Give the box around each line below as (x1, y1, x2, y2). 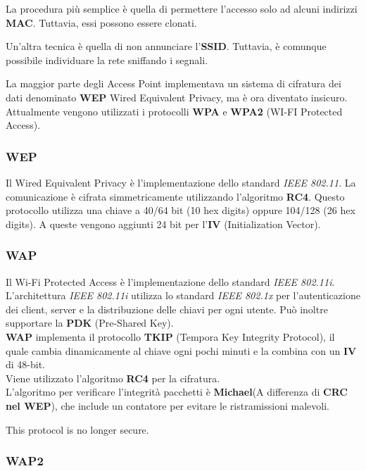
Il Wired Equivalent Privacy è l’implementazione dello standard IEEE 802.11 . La (6, 175, 356, 189)
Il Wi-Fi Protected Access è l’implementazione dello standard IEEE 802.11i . (6, 274, 335, 289)
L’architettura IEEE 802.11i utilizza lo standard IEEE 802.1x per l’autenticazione (6, 288, 360, 303)
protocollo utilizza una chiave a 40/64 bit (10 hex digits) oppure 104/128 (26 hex (6, 203, 355, 218)
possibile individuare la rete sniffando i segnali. (6, 52, 208, 67)
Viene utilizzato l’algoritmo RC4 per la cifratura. (6, 370, 220, 385)
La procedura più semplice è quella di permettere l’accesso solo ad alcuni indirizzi (6, 1, 358, 15)
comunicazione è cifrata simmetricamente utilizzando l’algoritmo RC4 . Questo (6, 189, 345, 203)
